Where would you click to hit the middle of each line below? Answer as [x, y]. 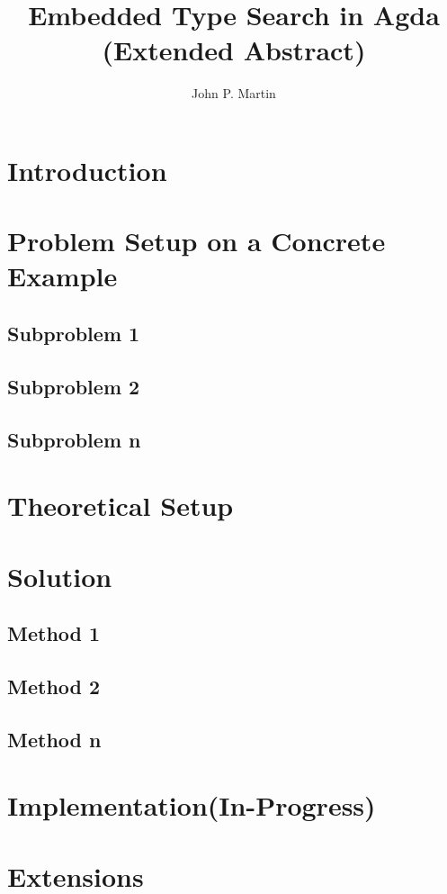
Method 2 [54, 686]
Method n [54, 739]
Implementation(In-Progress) [192, 805]
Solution [60, 576]
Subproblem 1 [74, 334]
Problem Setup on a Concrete [197, 241]
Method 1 [54, 633]
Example [63, 276]
